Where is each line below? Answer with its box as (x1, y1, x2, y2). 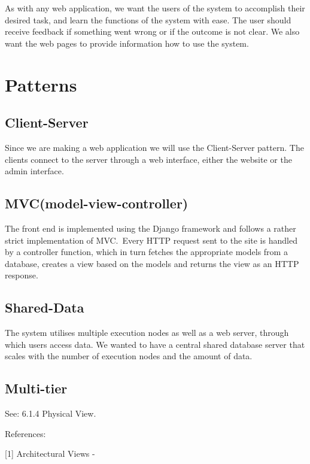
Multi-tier (5, 379, 68, 398)
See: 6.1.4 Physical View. (5, 407, 96, 420)
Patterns (5, 72, 77, 96)
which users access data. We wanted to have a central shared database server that (5, 338, 305, 350)
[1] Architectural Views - (5, 447, 95, 460)
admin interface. (5, 165, 64, 177)
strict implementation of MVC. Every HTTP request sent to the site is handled (5, 233, 297, 246)
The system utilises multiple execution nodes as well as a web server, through (5, 326, 289, 339)
